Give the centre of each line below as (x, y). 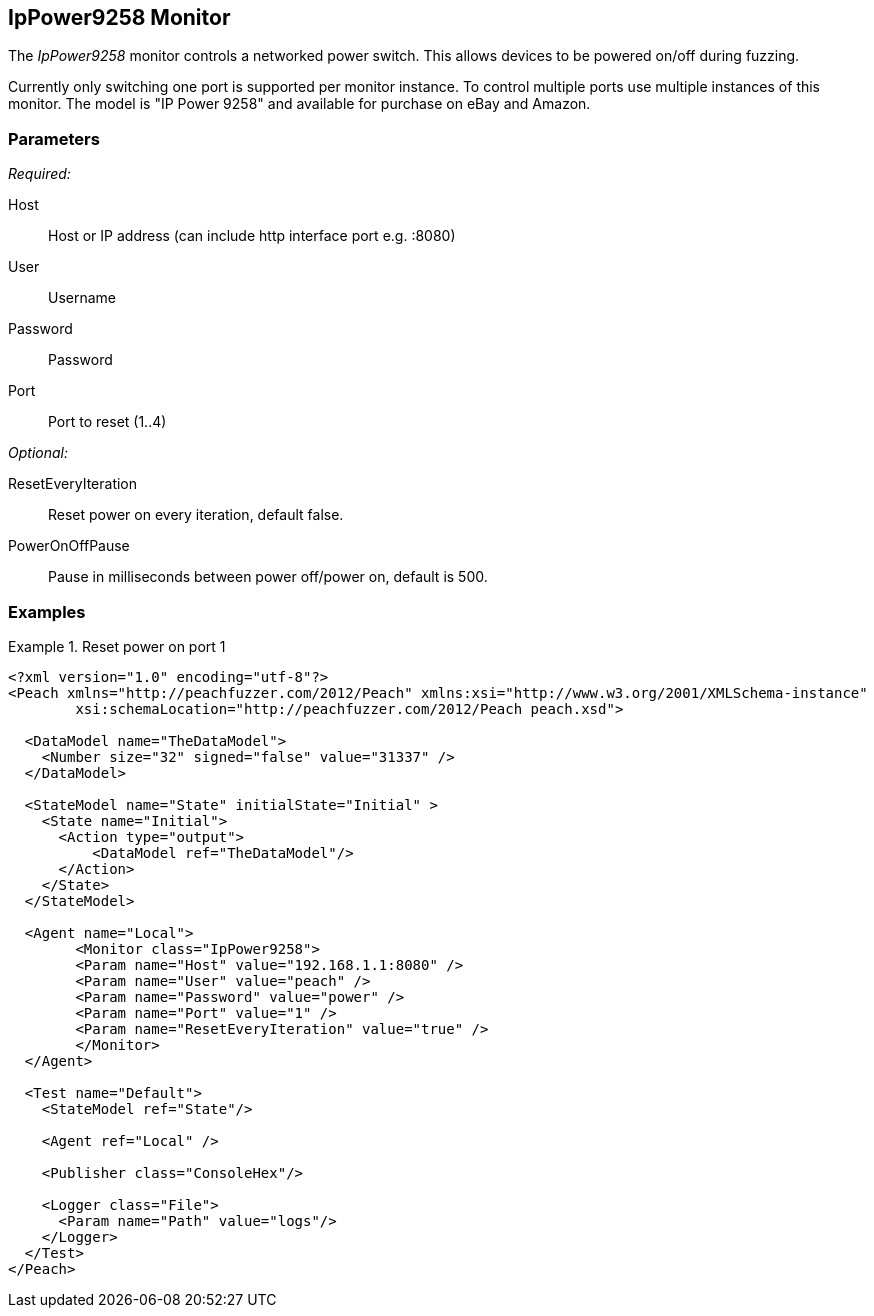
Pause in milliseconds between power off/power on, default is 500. (268, 577)
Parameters (54, 138)
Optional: (38, 453)
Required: (39, 174)
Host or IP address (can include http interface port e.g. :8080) (252, 236)
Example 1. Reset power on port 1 (117, 646)
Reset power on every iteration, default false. (196, 515)
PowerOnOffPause (69, 546)
